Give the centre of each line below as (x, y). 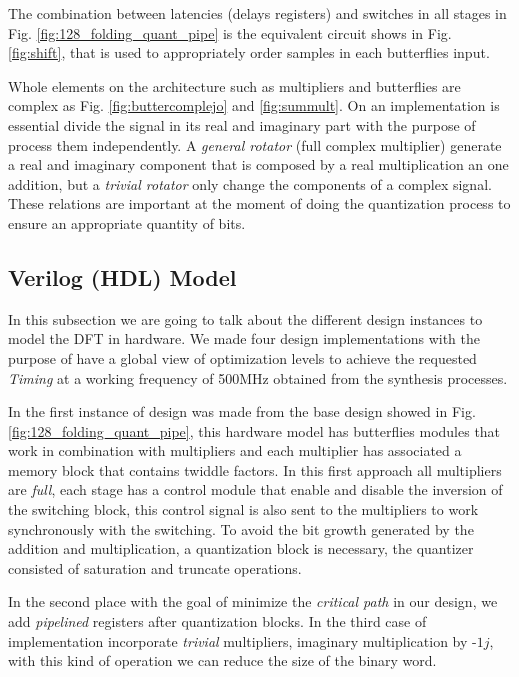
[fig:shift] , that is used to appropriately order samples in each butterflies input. (249, 52)
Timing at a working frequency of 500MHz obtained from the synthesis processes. (258, 377)
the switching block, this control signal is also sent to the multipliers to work (243, 509)
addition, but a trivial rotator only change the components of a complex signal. (250, 183)
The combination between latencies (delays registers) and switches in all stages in (257, 13)
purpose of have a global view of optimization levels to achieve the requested (242, 357)
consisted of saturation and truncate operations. (155, 567)
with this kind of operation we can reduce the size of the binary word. (222, 660)
